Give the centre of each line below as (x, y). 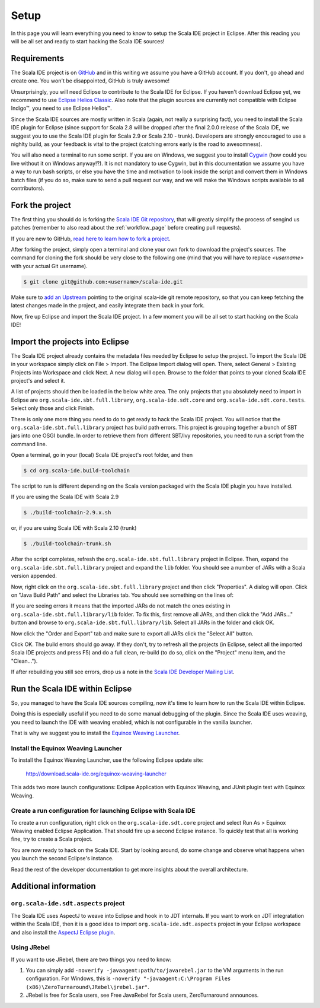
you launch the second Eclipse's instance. (62, 858)
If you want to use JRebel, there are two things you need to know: (91, 959)
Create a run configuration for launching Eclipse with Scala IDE (103, 811)
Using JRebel (31, 947)
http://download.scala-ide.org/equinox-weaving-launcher (96, 774)
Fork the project (41, 205)
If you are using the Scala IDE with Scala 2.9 (65, 497)
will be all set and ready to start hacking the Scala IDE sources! (88, 41)
